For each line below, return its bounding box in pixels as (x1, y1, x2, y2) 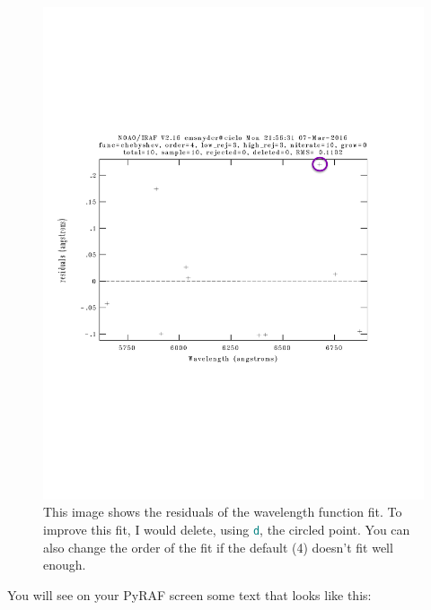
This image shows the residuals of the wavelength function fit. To (43, 502, 402, 521)
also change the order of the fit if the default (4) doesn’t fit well (43, 537, 393, 556)
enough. (43, 555, 86, 574)
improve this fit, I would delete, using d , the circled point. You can (43, 520, 410, 539)
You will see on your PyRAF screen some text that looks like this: (7, 585, 372, 604)
